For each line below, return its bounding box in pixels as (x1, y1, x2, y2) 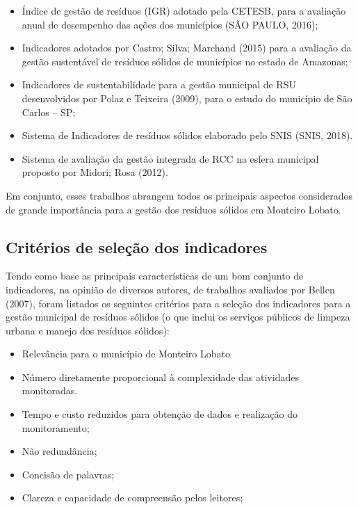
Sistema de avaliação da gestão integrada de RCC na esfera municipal (22, 151, 319, 165)
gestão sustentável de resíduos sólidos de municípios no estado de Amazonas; (22, 54, 348, 68)
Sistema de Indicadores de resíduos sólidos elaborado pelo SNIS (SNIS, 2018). (22, 128, 353, 143)
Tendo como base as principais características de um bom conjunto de (6, 268, 304, 283)
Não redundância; (22, 444, 97, 458)
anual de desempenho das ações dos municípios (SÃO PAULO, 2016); (22, 17, 318, 31)
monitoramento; (22, 420, 90, 435)
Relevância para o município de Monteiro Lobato (22, 346, 230, 361)
